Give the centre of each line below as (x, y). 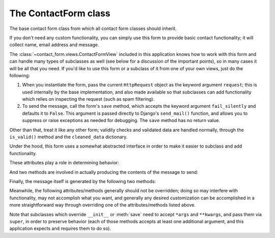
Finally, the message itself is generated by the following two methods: (83, 181)
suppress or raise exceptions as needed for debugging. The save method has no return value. (121, 121)
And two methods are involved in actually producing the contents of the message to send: (104, 172)
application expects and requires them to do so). (60, 228)
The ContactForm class (60, 13)
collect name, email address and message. (54, 45)
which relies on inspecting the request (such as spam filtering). (88, 99)
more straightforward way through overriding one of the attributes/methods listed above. (103, 205)
